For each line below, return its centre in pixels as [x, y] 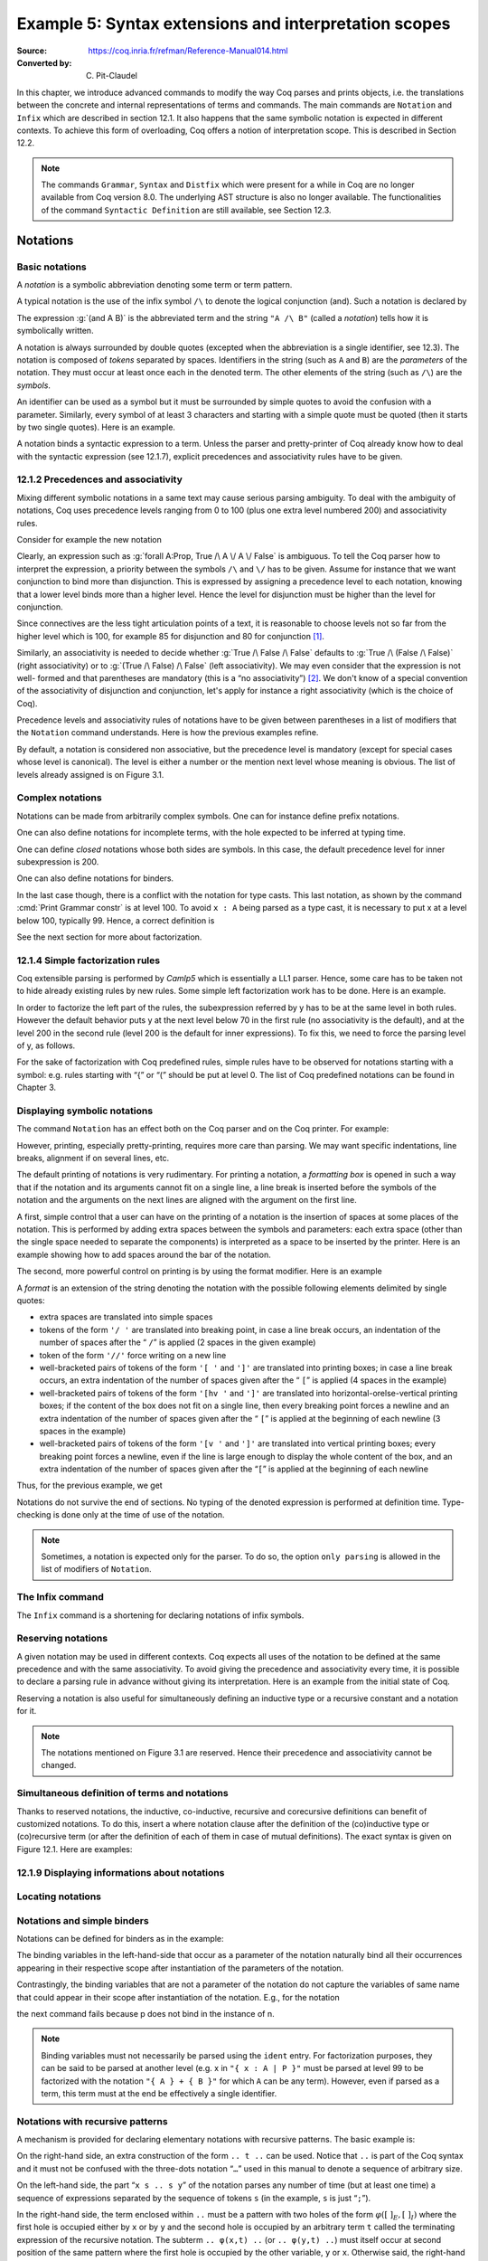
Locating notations [59, 1897]
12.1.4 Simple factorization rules [89, 960]
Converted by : [44, 62]
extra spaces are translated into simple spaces [126, 1317]
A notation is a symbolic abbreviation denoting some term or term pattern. [155, 284]
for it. [27, 1711]
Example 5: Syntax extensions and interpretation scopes [234, 24]
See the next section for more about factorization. [109, 937]
